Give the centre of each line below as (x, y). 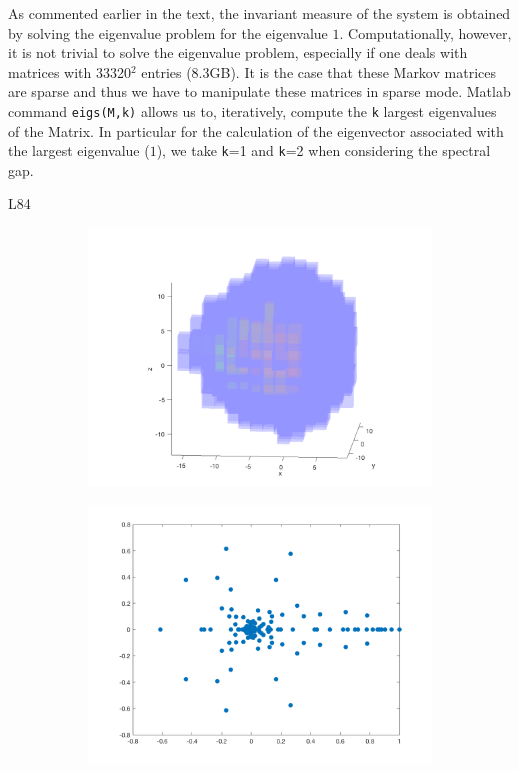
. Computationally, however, (425, 32)
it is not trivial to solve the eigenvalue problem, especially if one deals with (238, 52)
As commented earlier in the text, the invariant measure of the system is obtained (259, 13)
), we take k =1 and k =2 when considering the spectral (323, 150)
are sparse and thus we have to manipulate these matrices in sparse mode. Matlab (259, 91)
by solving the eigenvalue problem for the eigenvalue (168, 32)
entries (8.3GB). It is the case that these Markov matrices (318, 71)
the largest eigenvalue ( (79, 150)
